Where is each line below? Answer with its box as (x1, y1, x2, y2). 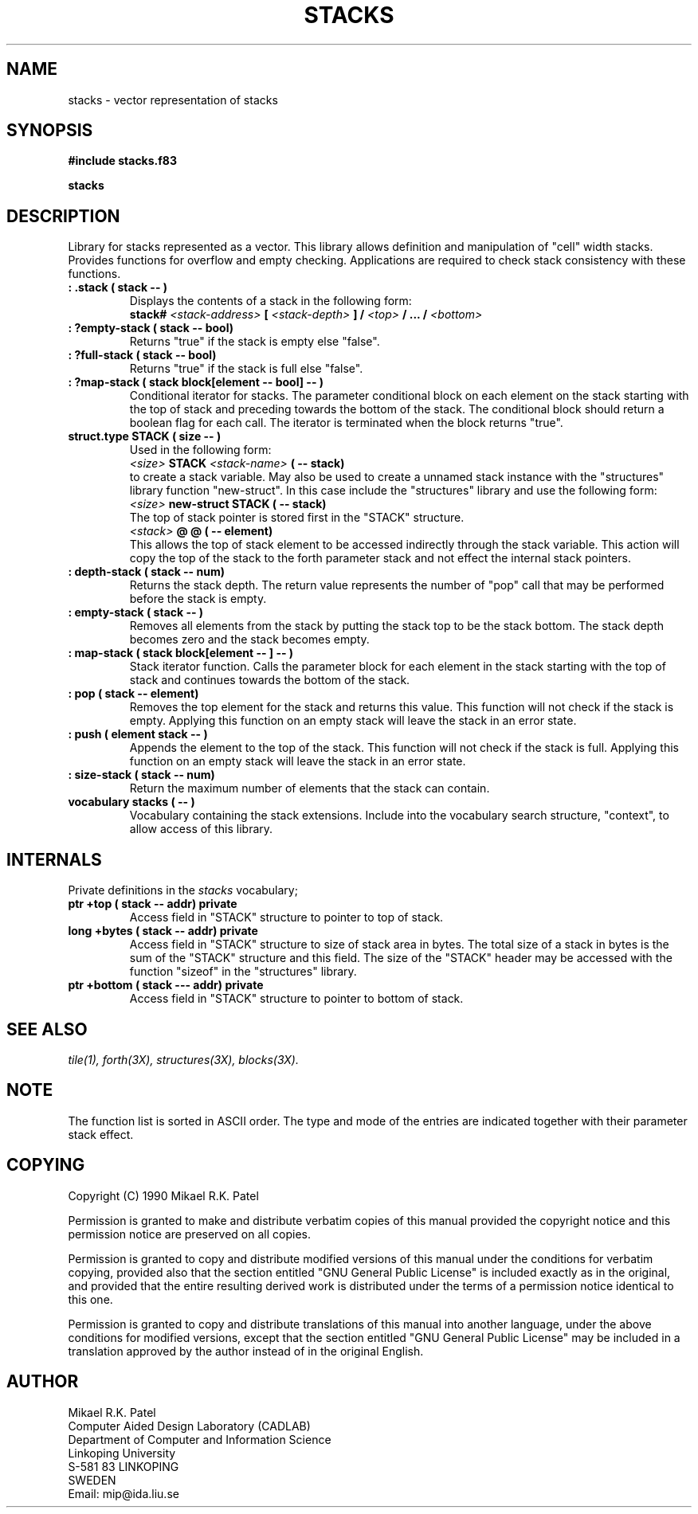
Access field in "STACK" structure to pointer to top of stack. (129, 910, 444, 925)
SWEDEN (68, 1473, 116, 1487)
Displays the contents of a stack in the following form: (129, 294, 412, 308)
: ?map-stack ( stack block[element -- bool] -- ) (68, 375, 324, 389)
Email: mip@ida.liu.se (68, 1486, 179, 1500)
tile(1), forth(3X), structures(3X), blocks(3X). (68, 1052, 299, 1066)
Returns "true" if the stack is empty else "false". (129, 334, 380, 349)
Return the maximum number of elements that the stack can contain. (129, 781, 490, 796)
